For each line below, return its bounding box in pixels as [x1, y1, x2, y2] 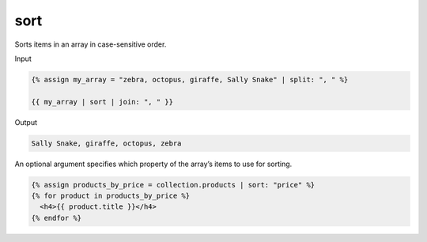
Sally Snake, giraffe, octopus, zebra [31, 138, 182, 148]
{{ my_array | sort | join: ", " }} [31, 97, 174, 106]
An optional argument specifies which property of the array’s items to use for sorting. [14, 159, 293, 168]
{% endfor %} [31, 214, 82, 222]
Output [14, 117, 37, 127]
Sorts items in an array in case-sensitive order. [14, 40, 167, 49]
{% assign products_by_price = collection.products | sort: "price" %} [31, 180, 316, 189]
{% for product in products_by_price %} [31, 191, 190, 201]
